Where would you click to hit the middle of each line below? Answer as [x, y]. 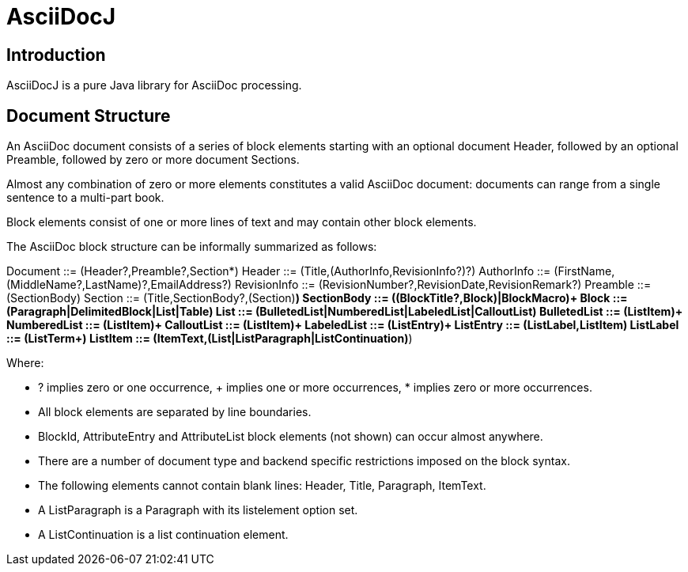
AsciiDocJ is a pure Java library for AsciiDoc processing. [154, 85]
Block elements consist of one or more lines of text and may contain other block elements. [242, 222]
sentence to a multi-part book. [85, 198]
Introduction [56, 55]
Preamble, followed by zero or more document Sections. [153, 160]
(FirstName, [584, 271]
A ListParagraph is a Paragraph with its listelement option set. [198, 510]
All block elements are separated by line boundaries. [175, 412]
